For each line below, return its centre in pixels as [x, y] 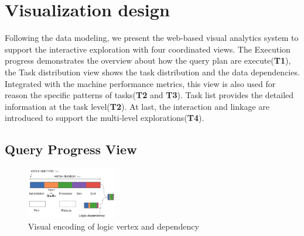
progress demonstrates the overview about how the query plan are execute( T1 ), [148, 60]
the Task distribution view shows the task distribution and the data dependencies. [152, 72]
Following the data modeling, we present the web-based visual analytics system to [152, 38]
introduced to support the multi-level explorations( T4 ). [105, 118]
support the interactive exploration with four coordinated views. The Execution [148, 49]
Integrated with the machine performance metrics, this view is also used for [140, 83]
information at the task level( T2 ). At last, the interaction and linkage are [137, 106]
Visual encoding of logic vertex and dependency [114, 226]
